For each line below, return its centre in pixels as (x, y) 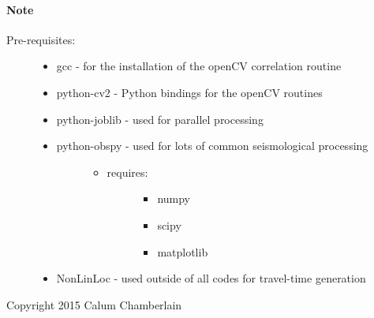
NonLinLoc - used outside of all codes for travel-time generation (211, 278)
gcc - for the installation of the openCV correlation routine (199, 66)
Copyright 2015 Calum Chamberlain (94, 304)
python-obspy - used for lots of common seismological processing (212, 146)
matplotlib (183, 251)
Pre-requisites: (41, 39)
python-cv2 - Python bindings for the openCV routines (189, 92)
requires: (127, 172)
